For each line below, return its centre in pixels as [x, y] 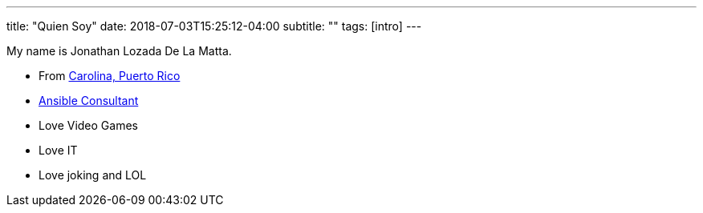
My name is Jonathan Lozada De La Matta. [119, 51]
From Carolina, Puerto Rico [110, 76]
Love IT [58, 150]
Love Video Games [88, 125]
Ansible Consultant [89, 100]
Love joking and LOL [93, 175]
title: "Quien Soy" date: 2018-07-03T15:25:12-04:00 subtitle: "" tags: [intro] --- [214, 26]
